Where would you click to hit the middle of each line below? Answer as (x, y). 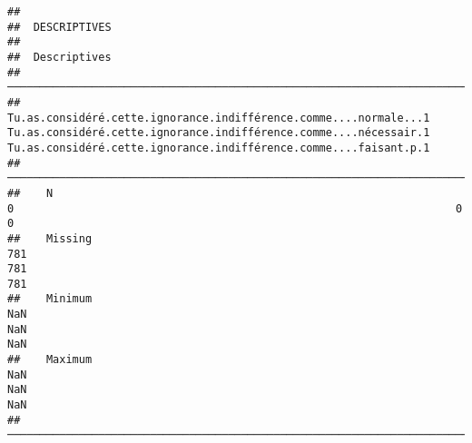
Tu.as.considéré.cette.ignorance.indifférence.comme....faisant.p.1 (219, 148)
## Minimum (50, 299)
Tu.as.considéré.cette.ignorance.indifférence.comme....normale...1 (219, 118)
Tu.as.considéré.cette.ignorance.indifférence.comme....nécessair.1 (219, 133)
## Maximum (50, 360)
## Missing (50, 238)
